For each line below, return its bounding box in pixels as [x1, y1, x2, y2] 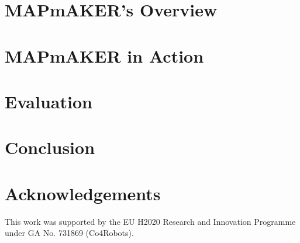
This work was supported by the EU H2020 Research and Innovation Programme [5, 215, 296, 227]
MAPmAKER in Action [5, 43, 204, 67]
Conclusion [5, 135, 95, 159]
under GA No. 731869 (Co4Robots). [5, 227, 134, 239]
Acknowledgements [5, 181, 161, 205]
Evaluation [5, 89, 92, 113]
